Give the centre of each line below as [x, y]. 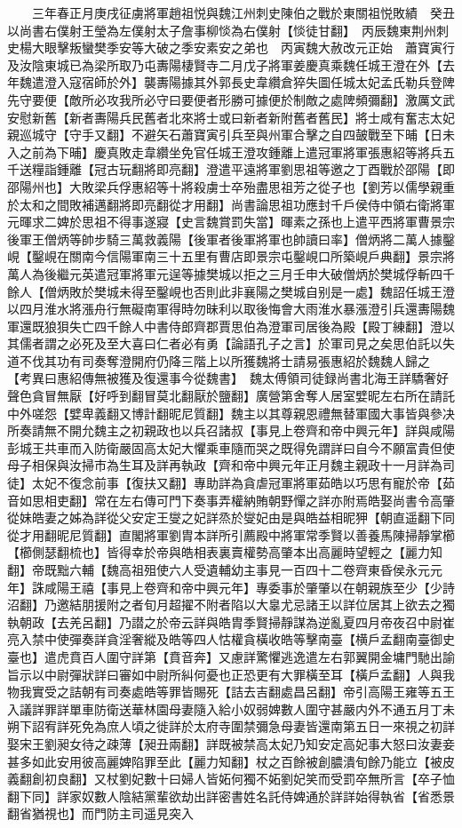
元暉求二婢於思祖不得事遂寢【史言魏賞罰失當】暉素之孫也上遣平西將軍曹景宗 [231, 222]
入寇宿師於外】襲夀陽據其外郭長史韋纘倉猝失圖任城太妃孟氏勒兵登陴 [255, 82]
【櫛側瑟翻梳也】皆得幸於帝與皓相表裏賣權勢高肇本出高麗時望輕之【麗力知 [225, 552]
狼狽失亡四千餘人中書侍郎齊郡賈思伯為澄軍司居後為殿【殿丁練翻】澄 [243, 326]
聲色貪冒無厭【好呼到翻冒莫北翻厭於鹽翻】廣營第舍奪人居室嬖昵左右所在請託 [231, 396]
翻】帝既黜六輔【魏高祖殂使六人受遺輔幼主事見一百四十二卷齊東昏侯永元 [219, 569]
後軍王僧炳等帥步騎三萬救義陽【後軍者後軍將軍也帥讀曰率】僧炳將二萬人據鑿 [231, 239]
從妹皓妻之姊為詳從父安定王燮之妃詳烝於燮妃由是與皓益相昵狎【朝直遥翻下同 [231, 517]
